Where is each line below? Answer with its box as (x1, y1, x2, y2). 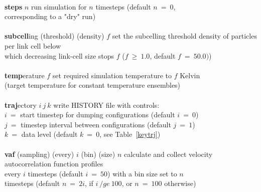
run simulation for (31, 1, 87, 12)
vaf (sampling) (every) (5, 148, 74, 159)
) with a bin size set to (107, 168, 177, 178)
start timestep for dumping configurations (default (20, 109, 175, 120)
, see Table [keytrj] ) (99, 129, 161, 139)
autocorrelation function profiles (5, 158, 103, 169)
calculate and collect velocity (123, 148, 213, 159)
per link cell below (5, 40, 61, 51)
